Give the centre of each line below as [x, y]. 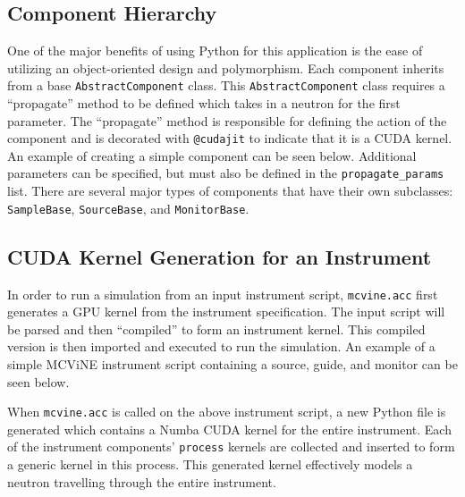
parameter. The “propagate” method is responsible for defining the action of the [227, 120]
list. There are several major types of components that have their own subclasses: [230, 191]
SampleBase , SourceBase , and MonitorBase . [128, 208]
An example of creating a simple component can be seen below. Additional [212, 155]
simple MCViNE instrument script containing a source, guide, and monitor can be [232, 364]
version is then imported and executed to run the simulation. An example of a [221, 346]
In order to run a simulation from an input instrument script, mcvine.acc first [223, 294]
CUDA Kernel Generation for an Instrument [220, 256]
